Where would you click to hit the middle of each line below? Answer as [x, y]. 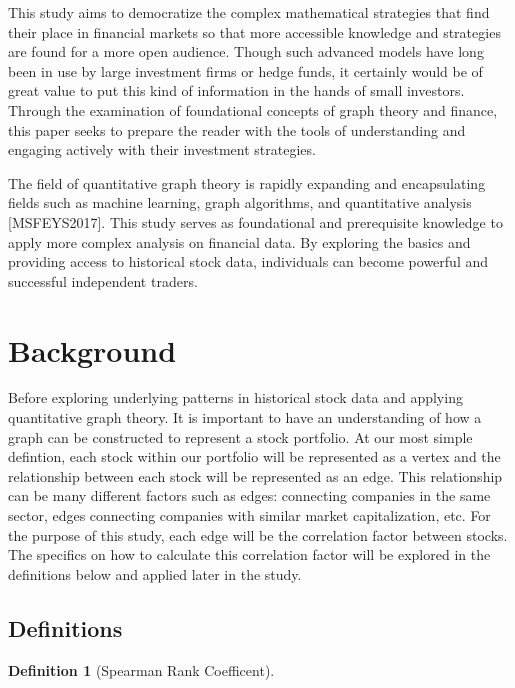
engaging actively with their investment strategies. [162, 149]
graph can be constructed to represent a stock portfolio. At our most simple [240, 436]
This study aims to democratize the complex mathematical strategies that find [249, 12]
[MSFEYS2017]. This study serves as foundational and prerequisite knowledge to [255, 221]
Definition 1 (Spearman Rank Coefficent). [141, 669]
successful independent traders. [103, 280]
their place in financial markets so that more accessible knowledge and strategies [254, 31]
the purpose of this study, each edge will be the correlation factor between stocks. [258, 534]
